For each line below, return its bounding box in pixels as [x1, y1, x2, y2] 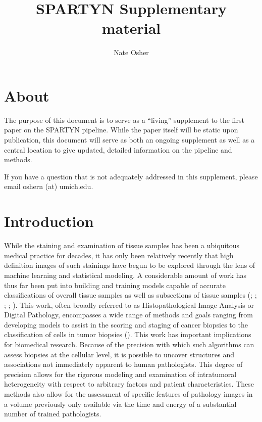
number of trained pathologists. [4, 408, 101, 419]
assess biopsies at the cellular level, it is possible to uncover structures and [4, 349, 234, 359]
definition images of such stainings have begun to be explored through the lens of [4, 260, 255, 270]
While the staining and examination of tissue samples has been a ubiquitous [4, 240, 240, 251]
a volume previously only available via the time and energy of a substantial [4, 398, 237, 409]
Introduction [4, 211, 94, 231]
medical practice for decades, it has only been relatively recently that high [4, 250, 234, 260]
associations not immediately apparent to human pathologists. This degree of [4, 359, 243, 369]
